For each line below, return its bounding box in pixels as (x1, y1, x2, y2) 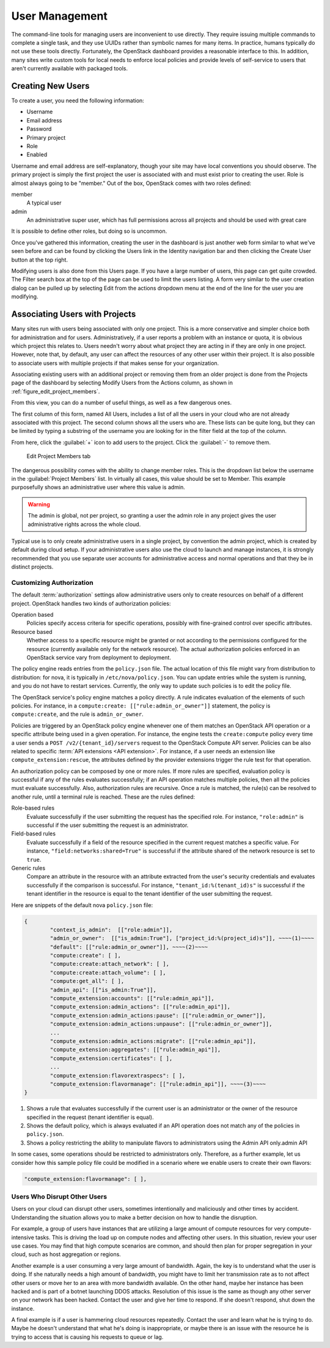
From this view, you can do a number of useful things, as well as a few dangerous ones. (11, 399, 232, 407)
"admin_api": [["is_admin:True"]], (50, 986, 157, 993)
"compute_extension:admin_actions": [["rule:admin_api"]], (50, 1003, 231, 1011)
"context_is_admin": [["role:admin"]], (50, 926, 173, 933)
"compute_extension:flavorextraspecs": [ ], (50, 1072, 186, 1079)
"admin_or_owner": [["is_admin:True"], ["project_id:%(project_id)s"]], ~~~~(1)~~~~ (50, 935, 315, 942)
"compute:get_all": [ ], (50, 977, 125, 985)
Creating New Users (11, 80, 90, 91)
